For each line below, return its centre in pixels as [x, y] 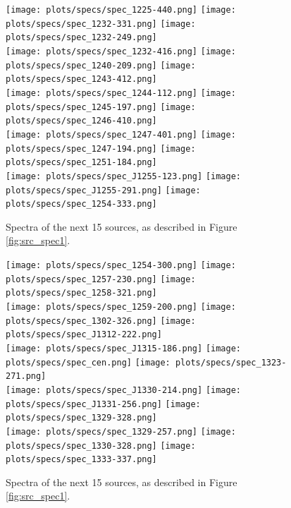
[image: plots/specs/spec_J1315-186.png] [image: [123, 348]
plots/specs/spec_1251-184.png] [81, 163]
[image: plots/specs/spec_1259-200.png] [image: [121, 307]
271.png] [26, 376]
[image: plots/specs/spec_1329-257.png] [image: [121, 431]
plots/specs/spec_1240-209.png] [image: [101, 65]
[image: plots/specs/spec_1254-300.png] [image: [121, 266]
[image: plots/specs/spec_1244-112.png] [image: [121, 93]
